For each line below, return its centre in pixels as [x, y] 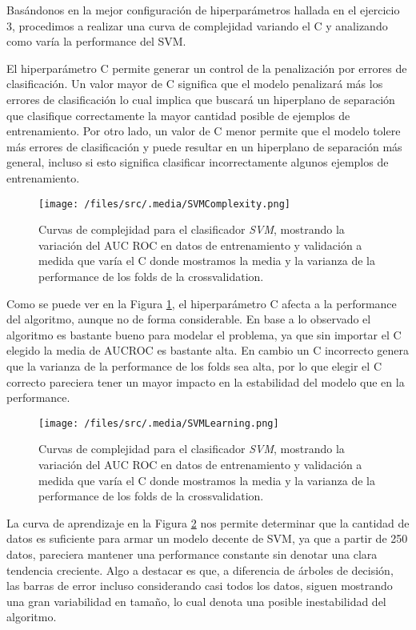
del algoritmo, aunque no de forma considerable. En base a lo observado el [189, 319]
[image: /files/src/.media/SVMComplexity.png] [164, 204]
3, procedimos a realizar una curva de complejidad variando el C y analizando [197, 25]
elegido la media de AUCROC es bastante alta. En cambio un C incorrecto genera [208, 350]
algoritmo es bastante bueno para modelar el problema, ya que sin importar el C [204, 334]
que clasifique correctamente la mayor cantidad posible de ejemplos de [178, 115]
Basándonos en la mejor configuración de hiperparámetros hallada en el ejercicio [203, 10]
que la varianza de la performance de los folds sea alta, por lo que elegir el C [194, 365]
